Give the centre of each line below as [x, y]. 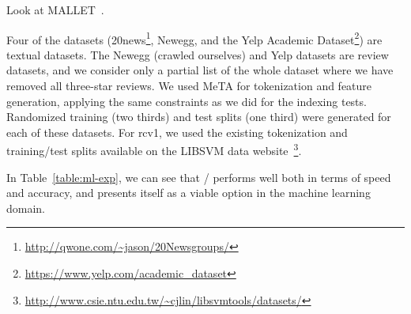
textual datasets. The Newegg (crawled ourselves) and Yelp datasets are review [198, 54]
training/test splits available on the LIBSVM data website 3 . [154, 149]
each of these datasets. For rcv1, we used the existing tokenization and [177, 132]
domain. [26, 208]
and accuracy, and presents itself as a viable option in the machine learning [189, 193]
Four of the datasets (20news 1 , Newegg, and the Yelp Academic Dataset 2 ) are [194, 38]
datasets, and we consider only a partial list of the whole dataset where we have [200, 70]
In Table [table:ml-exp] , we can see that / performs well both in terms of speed [199, 177]
